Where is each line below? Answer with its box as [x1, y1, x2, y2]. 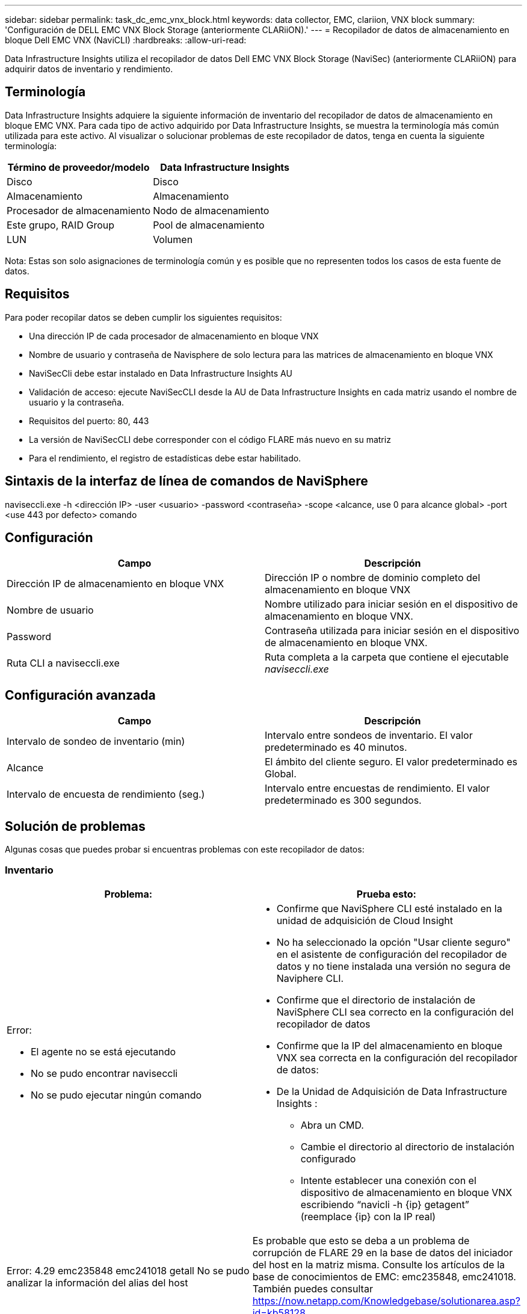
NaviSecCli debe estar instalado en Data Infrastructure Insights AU [29, 368, 292, 378]
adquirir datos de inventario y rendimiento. [5, 64, 173, 74]
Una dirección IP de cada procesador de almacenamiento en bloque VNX [29, 330, 319, 341]
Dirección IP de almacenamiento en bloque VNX [7, 578, 224, 590]
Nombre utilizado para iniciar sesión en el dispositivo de [265, 598, 518, 611]
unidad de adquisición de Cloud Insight [276, 914, 454, 927]
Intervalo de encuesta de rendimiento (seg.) [7, 788, 205, 801]
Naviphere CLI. [276, 972, 344, 984]
